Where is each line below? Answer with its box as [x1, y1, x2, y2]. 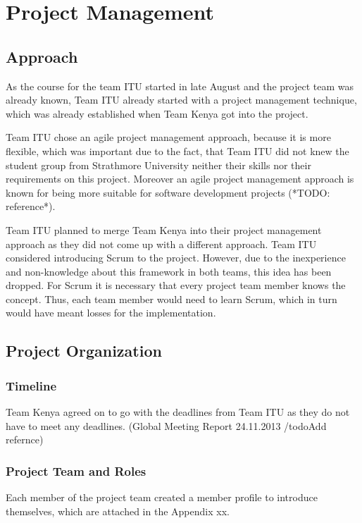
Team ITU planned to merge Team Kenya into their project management [6, 222, 322, 237]
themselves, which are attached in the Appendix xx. [6, 503, 230, 518]
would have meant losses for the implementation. [6, 305, 216, 320]
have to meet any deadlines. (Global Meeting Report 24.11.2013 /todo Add [6, 418, 327, 433]
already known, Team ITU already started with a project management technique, [6, 92, 357, 107]
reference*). [6, 199, 56, 214]
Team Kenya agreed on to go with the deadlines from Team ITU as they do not [6, 405, 350, 419]
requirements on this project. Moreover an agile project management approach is [6, 171, 354, 186]
